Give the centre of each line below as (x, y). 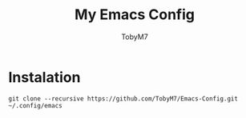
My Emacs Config (135, 15)
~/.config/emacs (35, 105)
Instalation (44, 77)
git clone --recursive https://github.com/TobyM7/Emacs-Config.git (123, 98)
